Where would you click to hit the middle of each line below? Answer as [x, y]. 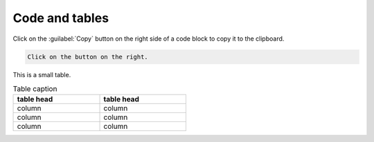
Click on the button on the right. [88, 57]
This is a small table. [42, 74]
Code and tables [61, 18]
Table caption [35, 89]
